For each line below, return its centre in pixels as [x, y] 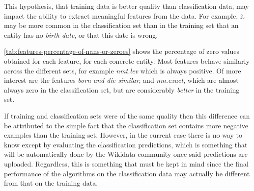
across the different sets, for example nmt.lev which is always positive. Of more [123, 70]
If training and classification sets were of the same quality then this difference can [127, 115]
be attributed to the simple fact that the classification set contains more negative [126, 125]
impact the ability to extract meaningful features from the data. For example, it [125, 15]
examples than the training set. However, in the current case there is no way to [123, 135]
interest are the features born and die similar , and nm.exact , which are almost [121, 80]
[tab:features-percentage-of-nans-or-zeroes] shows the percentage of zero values [122, 51]
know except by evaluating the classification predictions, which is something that [126, 144]
